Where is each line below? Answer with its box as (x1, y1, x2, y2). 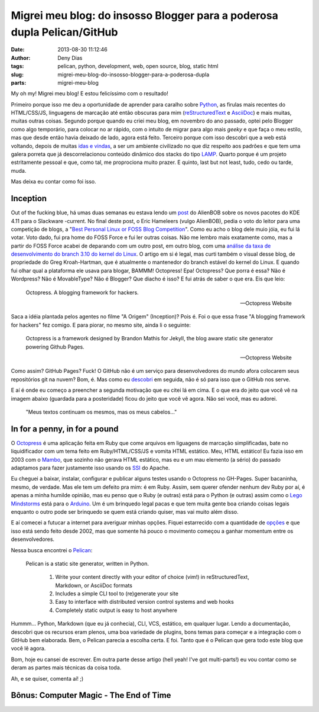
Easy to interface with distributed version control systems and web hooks (55, 598, 235, 605)
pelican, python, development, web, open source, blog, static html (57, 63, 219, 70)
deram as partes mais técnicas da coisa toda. (11, 664, 122, 671)
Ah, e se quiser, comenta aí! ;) (11, 675, 84, 682)
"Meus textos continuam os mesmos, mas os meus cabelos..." (25, 408, 177, 415)
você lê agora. (11, 645, 46, 652)
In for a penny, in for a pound (11, 424, 119, 434)
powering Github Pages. (25, 343, 85, 350)
